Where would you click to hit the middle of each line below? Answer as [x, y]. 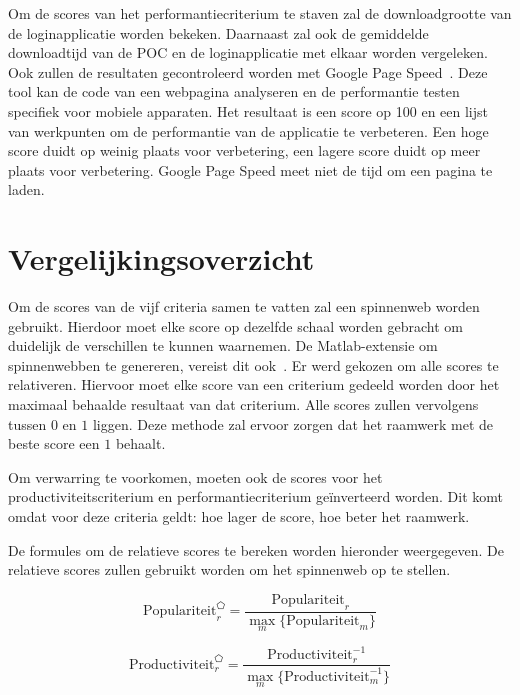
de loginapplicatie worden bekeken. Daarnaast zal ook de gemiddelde [218, 32]
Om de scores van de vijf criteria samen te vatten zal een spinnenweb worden [244, 306]
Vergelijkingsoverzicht [161, 258]
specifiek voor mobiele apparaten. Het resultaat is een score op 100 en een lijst [248, 110]
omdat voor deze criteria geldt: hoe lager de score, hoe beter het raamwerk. [239, 516]
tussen [27, 423]
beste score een [54, 443]
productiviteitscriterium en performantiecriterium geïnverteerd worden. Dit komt [255, 496]
